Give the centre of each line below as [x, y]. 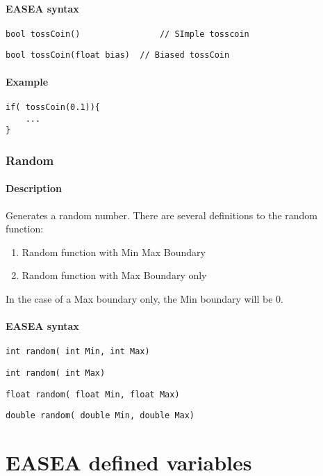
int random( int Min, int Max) [78, 352]
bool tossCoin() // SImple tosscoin [127, 34]
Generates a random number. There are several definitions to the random [161, 215]
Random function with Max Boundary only [114, 275]
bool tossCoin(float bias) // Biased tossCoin [118, 55]
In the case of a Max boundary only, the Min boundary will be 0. [144, 298]
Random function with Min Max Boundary [114, 252]
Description [34, 188]
